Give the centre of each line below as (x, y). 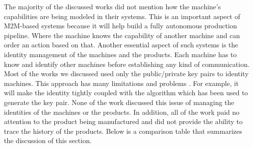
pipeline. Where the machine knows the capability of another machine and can (122, 35)
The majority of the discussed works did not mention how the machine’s (113, 6)
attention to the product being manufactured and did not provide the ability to (123, 121)
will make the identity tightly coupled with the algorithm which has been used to (126, 93)
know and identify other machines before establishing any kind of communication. (127, 64)
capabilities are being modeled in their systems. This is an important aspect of (122, 16)
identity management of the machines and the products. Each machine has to (120, 54)
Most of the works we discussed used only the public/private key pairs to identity (126, 73)
